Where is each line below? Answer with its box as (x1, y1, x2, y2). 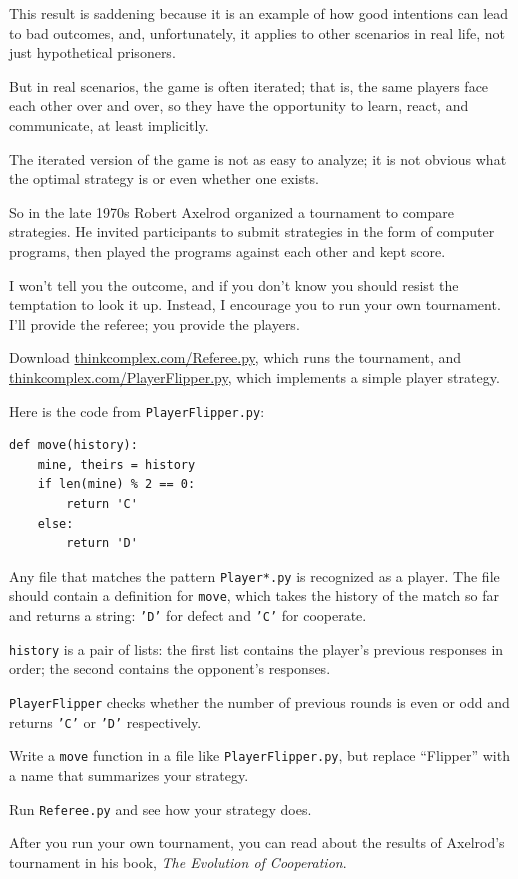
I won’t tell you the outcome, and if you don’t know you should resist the (9, 274, 459, 295)
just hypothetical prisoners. (9, 42, 176, 63)
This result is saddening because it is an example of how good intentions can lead (9, 3, 509, 23)
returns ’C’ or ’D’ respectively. (9, 711, 202, 732)
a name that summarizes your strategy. (9, 764, 249, 785)
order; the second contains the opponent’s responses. (9, 658, 331, 679)
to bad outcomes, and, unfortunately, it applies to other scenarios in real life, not (9, 22, 505, 43)
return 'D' (66, 536, 138, 551)
